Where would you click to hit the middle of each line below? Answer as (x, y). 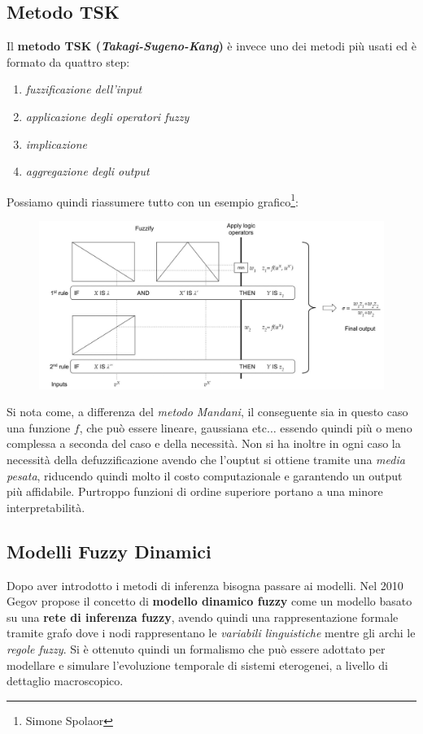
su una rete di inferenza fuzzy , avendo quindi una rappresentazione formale (203, 617)
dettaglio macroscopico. (65, 681)
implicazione (56, 143)
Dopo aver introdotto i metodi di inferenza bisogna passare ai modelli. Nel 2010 (205, 585)
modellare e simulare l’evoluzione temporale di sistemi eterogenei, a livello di (197, 665)
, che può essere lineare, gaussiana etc (173, 427)
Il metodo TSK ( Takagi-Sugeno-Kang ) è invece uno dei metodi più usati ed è (211, 46)
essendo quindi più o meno (346, 427)
